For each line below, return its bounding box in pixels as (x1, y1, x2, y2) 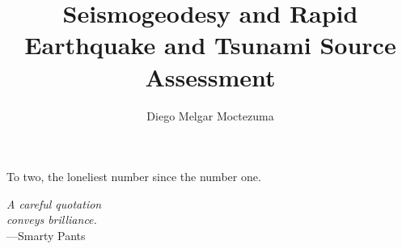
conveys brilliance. (6, 211, 97, 228)
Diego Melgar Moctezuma (146, 107, 274, 124)
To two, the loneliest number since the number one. (6, 168, 261, 185)
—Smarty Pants (6, 226, 86, 243)
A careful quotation (6, 195, 102, 212)
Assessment (145, 60, 276, 93)
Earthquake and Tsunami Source (24, 28, 396, 61)
